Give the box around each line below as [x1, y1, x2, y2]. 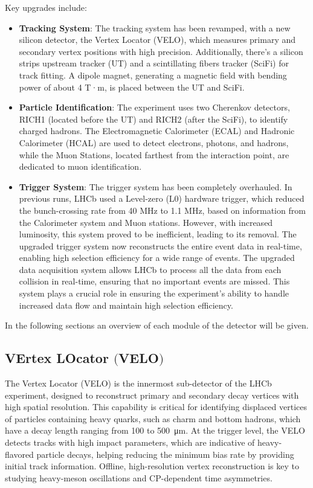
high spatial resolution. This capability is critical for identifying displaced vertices [5, 400, 307, 413]
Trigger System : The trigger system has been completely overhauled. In [19, 180, 292, 193]
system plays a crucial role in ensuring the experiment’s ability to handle [19, 287, 289, 300]
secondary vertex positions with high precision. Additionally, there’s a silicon [19, 45, 303, 57]
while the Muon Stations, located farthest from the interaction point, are [19, 148, 289, 161]
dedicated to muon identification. [19, 160, 142, 173]
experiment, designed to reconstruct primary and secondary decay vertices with [5, 388, 299, 401]
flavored [5, 448, 34, 460]
